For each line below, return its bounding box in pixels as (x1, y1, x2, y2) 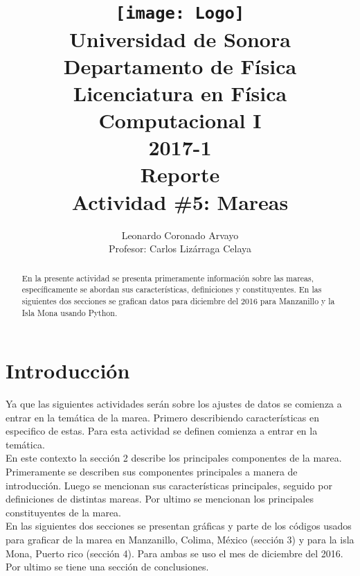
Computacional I (98, 106, 262, 134)
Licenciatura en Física (73, 78, 287, 107)
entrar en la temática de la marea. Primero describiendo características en (6, 410, 319, 424)
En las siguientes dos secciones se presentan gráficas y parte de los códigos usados (6, 518, 352, 533)
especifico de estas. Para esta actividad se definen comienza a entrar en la (6, 424, 318, 438)
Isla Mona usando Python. (21, 306, 118, 318)
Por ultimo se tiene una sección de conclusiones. (6, 559, 209, 574)
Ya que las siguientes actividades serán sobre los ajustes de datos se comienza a (6, 396, 342, 411)
